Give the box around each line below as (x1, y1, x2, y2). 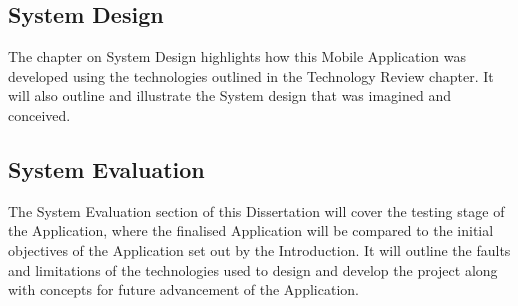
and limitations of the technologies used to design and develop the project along (8, 259, 498, 280)
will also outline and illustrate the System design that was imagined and (8, 85, 451, 106)
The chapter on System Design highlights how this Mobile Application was (8, 46, 466, 67)
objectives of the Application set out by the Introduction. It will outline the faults (8, 239, 511, 260)
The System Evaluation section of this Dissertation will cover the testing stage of (8, 200, 505, 221)
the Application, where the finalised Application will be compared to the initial (8, 220, 494, 241)
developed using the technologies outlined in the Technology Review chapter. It (8, 65, 494, 86)
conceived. (8, 104, 71, 125)
